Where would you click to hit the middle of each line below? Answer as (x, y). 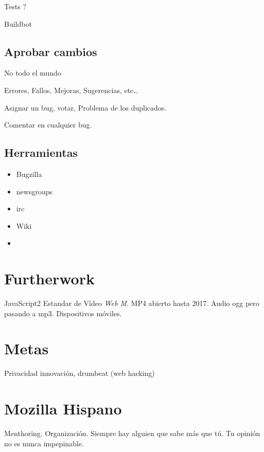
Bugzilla (29, 174)
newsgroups (34, 191)
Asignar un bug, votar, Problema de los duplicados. (85, 107)
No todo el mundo (33, 73)
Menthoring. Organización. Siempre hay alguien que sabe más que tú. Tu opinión (132, 433)
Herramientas (41, 152)
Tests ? (15, 6)
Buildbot (18, 23)
